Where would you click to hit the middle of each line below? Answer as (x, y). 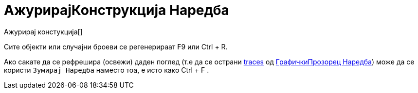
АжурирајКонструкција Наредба (117, 10)
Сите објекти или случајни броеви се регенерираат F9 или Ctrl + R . (116, 46)
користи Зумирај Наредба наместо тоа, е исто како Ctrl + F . (107, 70)
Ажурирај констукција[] (43, 31)
